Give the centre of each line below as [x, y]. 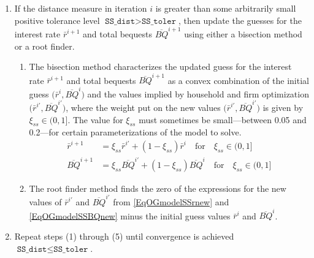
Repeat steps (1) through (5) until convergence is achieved [124, 236]
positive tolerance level [57, 20]
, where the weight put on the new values [143, 108]
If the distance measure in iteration [81, 8]
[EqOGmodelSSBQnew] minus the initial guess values [130, 215]
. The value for [95, 119]
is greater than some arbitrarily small [226, 8]
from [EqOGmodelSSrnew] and [171, 202]
